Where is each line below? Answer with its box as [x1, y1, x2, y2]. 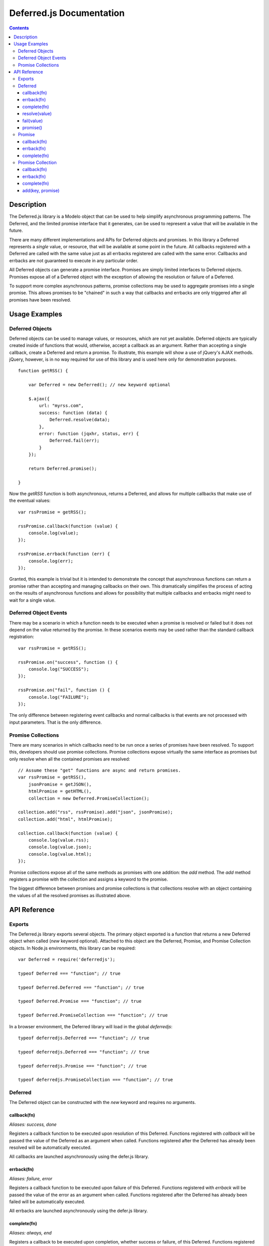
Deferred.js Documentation [9, 7, 125, 18]
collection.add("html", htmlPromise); [18, 816, 113, 822]
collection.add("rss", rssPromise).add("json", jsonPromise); [18, 809, 173, 815]
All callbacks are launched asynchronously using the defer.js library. [9, 1154, 149, 1160]
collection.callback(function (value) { [18, 830, 118, 836]
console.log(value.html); [28, 851, 92, 857]
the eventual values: [9, 497, 51, 503]
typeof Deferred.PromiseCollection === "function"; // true [18, 1012, 168, 1018]
